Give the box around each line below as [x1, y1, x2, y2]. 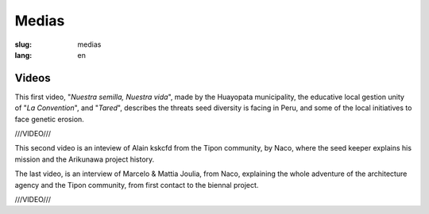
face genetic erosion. [14, 114, 85, 124]
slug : [14, 40, 32, 49]
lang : [14, 50, 33, 59]
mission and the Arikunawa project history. [14, 155, 155, 164]
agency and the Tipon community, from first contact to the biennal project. [14, 180, 259, 189]
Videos [14, 71, 51, 85]
